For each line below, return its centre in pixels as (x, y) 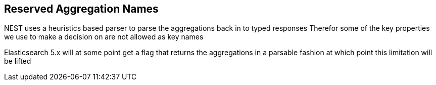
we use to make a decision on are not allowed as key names (104, 37)
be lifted (18, 61)
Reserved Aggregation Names (81, 9)
